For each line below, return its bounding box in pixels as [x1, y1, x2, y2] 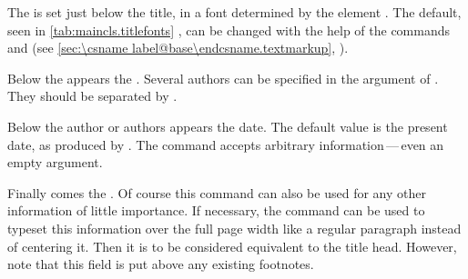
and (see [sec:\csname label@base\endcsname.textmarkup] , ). [7, 38, 349, 57]
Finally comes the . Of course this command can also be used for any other [7, 183, 426, 202]
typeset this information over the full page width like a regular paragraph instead [7, 218, 462, 237]
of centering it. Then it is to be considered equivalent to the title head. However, [7, 236, 457, 255]
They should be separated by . [7, 86, 178, 105]
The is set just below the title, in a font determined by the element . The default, [7, 3, 462, 21]
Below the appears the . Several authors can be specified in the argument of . [7, 68, 439, 87]
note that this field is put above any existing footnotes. [7, 254, 314, 274]
